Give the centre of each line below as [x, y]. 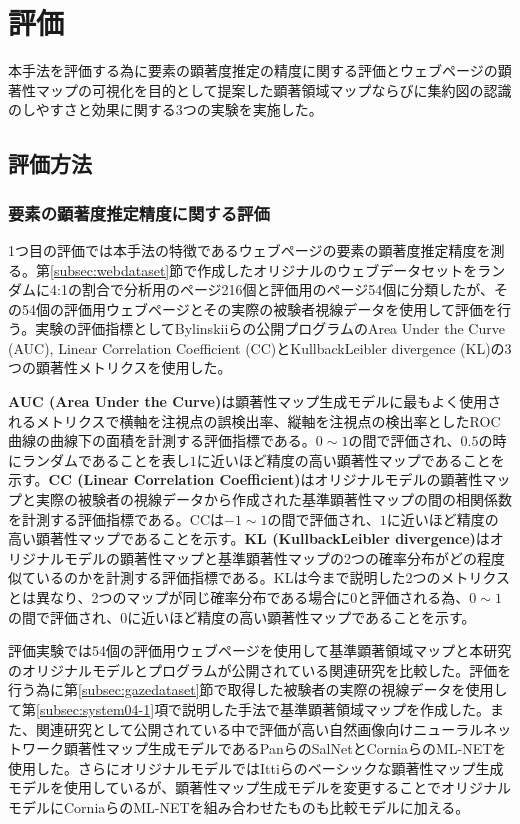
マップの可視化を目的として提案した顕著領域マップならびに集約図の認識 [273, 89]
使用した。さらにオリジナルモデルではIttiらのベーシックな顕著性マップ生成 [256, 767]
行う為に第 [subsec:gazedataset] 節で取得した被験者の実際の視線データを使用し [258, 689]
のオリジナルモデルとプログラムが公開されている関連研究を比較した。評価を [260, 669]
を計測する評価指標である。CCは [116, 518]
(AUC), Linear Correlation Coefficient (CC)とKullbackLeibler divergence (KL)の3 [260, 347]
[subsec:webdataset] [110, 269]
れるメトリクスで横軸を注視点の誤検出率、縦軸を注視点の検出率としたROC [254, 420]
